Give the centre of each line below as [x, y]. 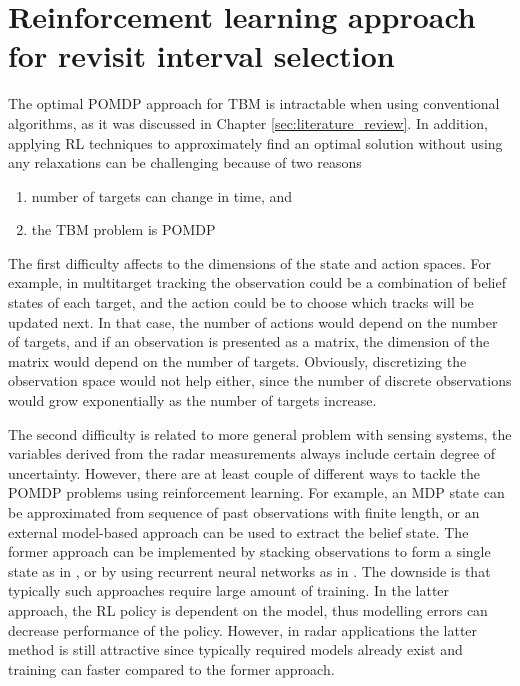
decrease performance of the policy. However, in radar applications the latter [243, 629]
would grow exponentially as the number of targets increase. [192, 400]
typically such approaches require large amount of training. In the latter [229, 590]
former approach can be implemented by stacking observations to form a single [249, 551]
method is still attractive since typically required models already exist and [235, 649]
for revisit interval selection [201, 55]
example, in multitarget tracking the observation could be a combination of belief [257, 282]
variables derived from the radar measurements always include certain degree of [252, 453]
